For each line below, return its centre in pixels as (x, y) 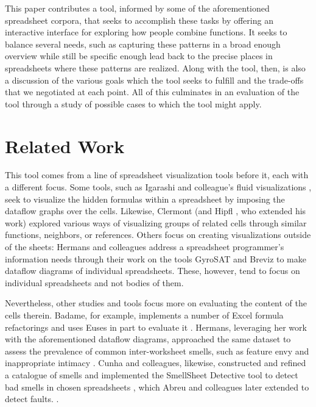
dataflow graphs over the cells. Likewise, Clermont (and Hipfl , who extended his (156, 211)
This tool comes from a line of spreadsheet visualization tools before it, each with (157, 175)
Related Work (65, 146)
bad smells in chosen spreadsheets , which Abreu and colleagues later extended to (157, 387)
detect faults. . (32, 399)
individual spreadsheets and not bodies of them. (94, 282)
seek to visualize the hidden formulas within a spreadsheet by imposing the (145, 199)
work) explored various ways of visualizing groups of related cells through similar (156, 222)
